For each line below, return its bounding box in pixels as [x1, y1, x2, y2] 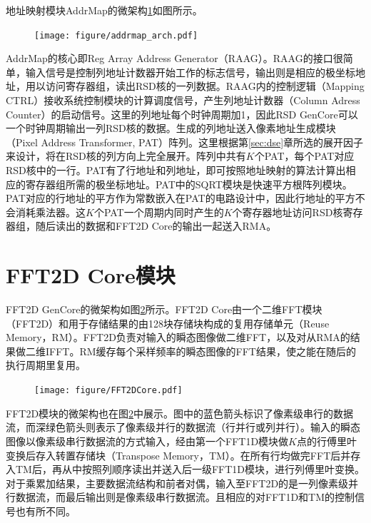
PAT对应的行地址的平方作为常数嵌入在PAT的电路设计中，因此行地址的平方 [6, 191, 355, 205]
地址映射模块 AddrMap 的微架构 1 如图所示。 [6, 3, 203, 17]
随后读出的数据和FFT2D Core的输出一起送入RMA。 [35, 218, 277, 233]
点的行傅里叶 [296, 433, 357, 448]
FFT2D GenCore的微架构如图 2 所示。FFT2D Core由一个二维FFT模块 [6, 302, 322, 317]
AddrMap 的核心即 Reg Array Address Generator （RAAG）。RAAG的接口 [6, 51, 333, 66]
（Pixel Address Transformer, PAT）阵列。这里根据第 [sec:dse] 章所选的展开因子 [6, 134, 364, 149]
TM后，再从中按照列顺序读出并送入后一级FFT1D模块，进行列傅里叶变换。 [15, 462, 365, 477]
